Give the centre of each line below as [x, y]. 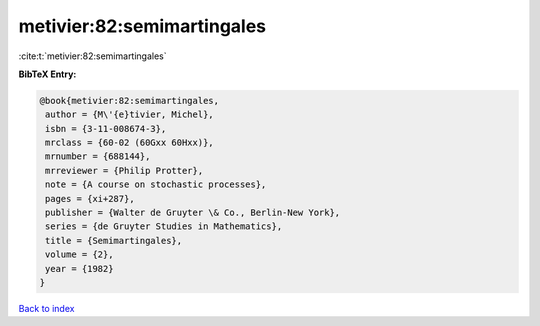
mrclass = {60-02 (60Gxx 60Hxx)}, [129, 143]
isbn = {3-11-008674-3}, [106, 128]
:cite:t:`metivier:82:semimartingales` [92, 56]
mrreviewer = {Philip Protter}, [124, 170]
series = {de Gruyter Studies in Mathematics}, [164, 226]
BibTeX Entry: [47, 74]
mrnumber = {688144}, [98, 156]
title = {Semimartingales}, [114, 240]
